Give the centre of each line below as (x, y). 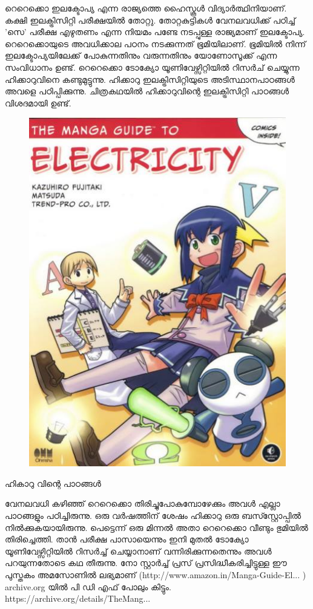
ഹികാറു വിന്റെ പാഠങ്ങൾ (53, 483)
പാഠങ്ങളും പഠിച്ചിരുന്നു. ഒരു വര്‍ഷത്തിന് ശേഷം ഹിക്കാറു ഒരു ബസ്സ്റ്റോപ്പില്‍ (153, 515)
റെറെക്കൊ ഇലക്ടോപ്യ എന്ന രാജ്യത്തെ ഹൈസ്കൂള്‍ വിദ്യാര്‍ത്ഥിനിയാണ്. (146, 8)
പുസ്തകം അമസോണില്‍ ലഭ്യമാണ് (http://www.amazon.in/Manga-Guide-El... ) (156, 574)
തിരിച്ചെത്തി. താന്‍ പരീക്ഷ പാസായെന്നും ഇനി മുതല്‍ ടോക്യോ (127, 539)
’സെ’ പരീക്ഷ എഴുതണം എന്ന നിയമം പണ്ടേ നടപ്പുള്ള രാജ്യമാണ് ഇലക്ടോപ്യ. (155, 32)
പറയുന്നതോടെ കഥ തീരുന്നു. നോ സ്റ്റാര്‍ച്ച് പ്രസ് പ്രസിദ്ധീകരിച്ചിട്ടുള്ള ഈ (146, 563)
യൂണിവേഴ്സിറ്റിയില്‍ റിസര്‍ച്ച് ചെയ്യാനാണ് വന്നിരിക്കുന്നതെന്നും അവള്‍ (138, 551)
